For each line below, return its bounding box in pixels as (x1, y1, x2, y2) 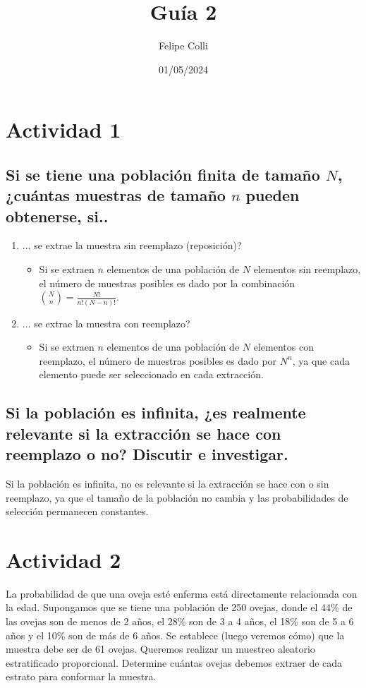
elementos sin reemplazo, (253, 262, 361, 277)
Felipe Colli (159, 38, 208, 53)
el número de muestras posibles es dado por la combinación (39, 275, 295, 290)
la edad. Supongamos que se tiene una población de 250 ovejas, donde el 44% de (6, 600, 353, 615)
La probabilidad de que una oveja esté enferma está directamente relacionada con (6, 586, 358, 601)
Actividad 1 (6, 115, 121, 144)
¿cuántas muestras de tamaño (6, 184, 226, 206)
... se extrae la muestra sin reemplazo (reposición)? (22, 238, 242, 253)
